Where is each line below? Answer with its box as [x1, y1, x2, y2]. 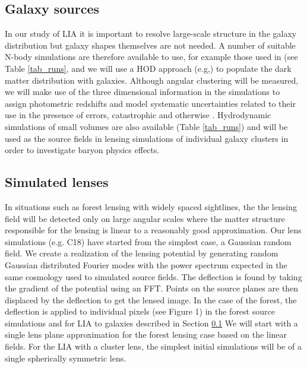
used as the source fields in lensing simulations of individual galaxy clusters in [5, 132, 289, 144]
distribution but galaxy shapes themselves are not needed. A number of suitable [5, 39, 296, 51]
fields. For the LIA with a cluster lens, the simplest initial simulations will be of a [5, 340, 302, 353]
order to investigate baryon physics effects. [5, 144, 160, 156]
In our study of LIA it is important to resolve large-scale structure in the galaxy [5, 27, 297, 40]
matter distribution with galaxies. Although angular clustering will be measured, [5, 74, 299, 86]
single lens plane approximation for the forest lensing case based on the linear [5, 328, 287, 341]
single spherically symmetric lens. [5, 351, 126, 364]
